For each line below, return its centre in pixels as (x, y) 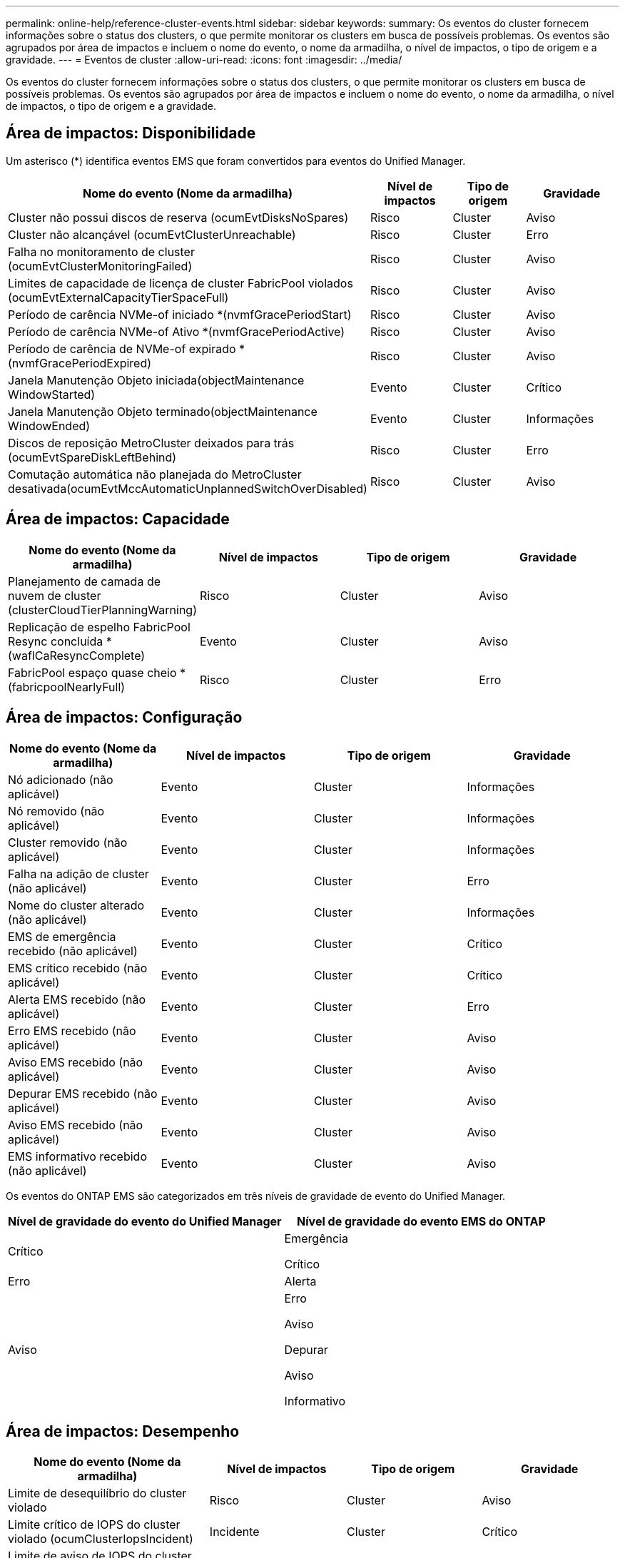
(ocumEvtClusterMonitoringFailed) (100, 266)
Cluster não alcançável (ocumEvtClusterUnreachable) (152, 234)
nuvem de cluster (55, 595)
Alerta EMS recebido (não (77, 999)
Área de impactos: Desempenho (123, 1431)
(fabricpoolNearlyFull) (67, 687)
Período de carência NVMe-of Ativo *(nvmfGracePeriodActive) (177, 331)
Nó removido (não (56, 811)
